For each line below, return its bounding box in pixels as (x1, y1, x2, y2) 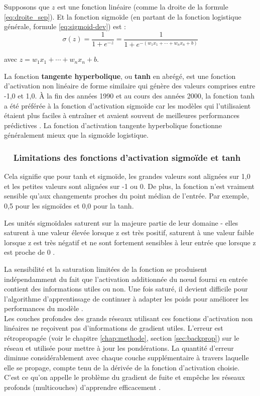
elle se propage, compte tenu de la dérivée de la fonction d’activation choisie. (4, 362, 240, 372)
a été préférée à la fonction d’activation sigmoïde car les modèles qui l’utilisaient (4, 100, 251, 111)
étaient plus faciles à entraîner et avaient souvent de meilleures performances (4, 110, 240, 121)
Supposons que (4, 2, 50, 12)
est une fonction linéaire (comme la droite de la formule (57, 2, 228, 12)
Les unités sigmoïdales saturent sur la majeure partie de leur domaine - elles (4, 217, 238, 228)
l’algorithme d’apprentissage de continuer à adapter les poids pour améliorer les (4, 293, 249, 304)
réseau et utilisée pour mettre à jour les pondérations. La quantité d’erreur (4, 342, 234, 353)
